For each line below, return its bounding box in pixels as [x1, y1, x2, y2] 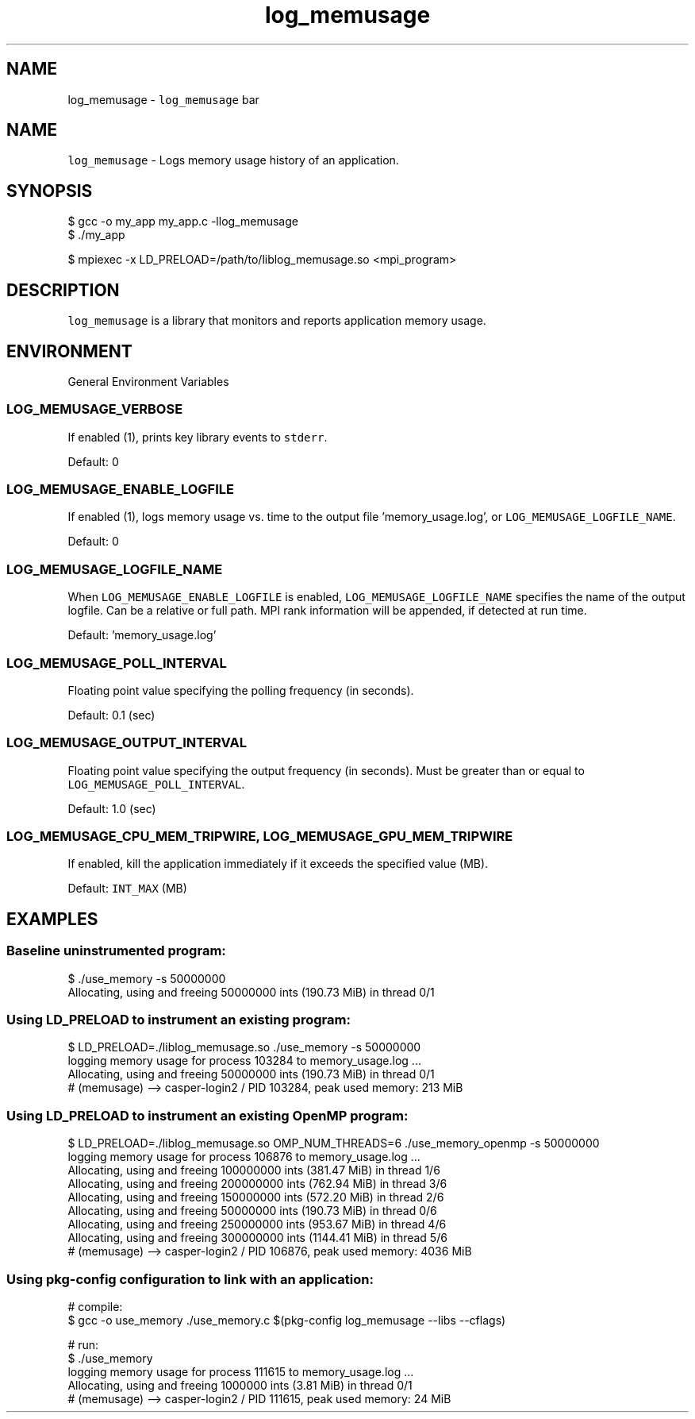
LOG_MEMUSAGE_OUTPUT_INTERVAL [6, 735, 247, 751]
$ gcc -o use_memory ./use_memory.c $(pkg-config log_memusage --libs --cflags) [67, 1313, 506, 1327]
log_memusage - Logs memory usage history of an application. [67, 153, 399, 168]
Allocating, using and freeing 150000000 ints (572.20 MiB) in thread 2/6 [67, 1190, 444, 1205]
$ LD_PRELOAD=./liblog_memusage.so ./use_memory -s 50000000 [67, 1040, 421, 1055]
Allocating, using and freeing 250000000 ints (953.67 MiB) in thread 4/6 [67, 1217, 447, 1232]
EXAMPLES [6, 908, 98, 929]
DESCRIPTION [6, 280, 120, 300]
